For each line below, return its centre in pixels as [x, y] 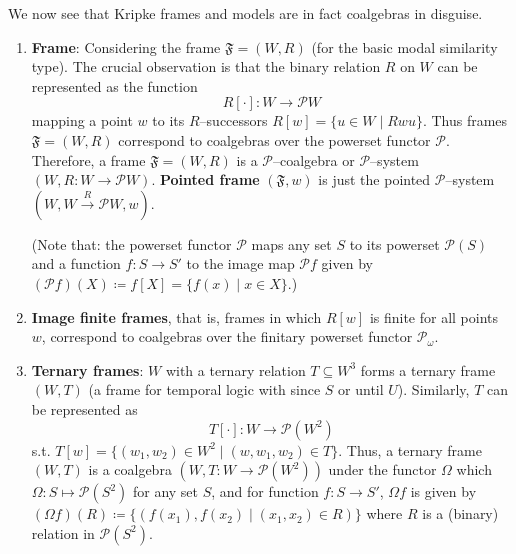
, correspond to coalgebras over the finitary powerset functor [227, 336]
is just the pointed [374, 179]
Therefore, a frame [88, 159]
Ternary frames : [87, 369]
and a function [76, 263]
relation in [63, 532]
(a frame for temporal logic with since [204, 389]
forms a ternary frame [428, 369]
